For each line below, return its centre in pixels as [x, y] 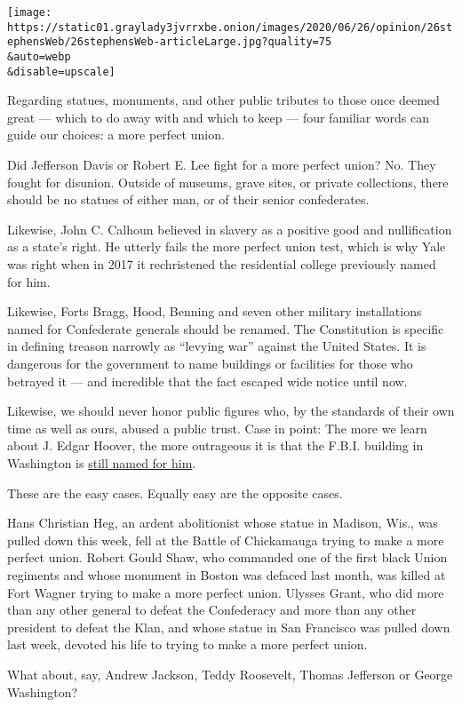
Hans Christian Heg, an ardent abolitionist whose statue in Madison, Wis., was [223, 523]
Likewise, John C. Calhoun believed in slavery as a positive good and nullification [230, 229]
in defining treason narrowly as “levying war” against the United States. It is [217, 346]
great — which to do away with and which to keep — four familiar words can [219, 117]
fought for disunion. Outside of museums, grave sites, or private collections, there [228, 182]
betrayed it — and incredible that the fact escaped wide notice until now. [207, 381]
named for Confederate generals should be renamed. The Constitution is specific [226, 328]
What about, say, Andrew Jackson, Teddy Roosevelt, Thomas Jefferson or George [230, 674]
